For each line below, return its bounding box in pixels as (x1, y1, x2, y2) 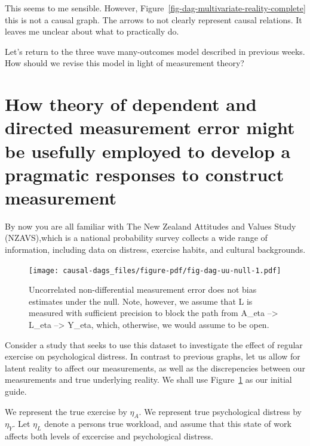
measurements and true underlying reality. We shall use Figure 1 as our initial (5, 373, 292, 386)
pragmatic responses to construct (5, 162, 284, 186)
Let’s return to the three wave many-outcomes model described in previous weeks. (5, 45, 305, 57)
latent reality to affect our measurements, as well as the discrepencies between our (5, 361, 306, 374)
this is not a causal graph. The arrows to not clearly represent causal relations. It (5, 13, 302, 26)
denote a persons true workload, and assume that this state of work (44, 417, 291, 430)
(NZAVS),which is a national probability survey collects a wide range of (5, 231, 268, 244)
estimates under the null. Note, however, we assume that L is (29, 295, 253, 307)
